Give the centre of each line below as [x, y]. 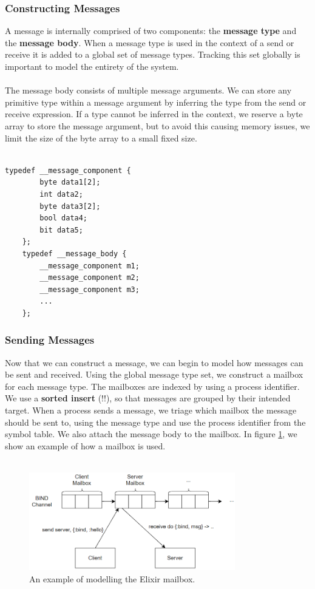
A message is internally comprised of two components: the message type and [151, 31]
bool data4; [64, 218]
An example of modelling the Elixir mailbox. [112, 578]
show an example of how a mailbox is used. [85, 445]
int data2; [61, 194]
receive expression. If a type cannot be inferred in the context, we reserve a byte [154, 114]
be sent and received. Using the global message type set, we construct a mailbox [154, 374]
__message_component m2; [90, 278]
